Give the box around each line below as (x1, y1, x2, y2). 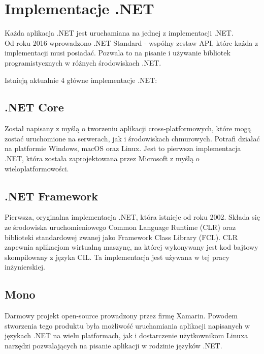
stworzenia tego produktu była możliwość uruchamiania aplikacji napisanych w (5, 320, 250, 331)
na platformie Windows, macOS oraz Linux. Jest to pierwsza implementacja (5, 143, 241, 154)
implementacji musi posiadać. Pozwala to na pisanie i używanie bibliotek (5, 47, 230, 58)
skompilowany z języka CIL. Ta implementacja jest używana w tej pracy (5, 251, 229, 262)
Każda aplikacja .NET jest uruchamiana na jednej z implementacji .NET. (5, 27, 234, 38)
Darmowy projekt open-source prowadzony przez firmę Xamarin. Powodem (5, 310, 238, 321)
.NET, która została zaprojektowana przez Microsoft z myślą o (5, 153, 200, 164)
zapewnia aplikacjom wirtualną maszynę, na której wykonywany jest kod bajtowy (5, 242, 258, 252)
